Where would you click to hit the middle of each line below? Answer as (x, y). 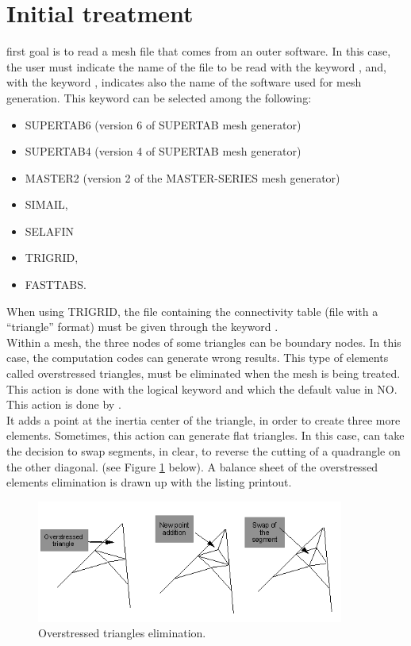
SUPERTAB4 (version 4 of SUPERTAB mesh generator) (163, 151)
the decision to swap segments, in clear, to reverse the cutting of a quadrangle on (204, 451)
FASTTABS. (56, 285)
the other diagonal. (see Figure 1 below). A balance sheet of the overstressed (192, 466)
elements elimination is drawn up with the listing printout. (149, 482)
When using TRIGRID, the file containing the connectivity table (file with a (192, 311)
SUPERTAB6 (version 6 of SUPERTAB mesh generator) (163, 124)
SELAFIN (50, 231)
